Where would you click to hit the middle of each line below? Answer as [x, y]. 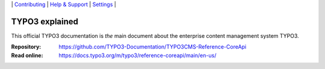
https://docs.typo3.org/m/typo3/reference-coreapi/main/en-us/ [138, 55]
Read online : [27, 55]
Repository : [26, 47]
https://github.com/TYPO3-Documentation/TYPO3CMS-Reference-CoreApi [153, 47]
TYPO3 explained [45, 21]
